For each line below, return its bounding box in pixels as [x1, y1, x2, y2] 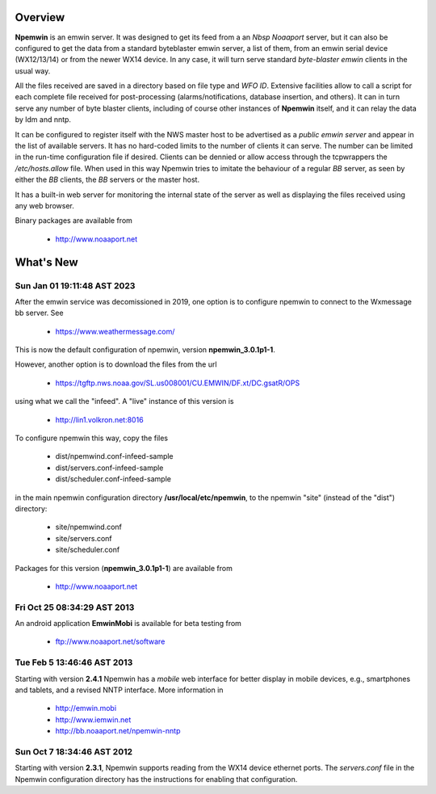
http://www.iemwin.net [55, 715, 132, 725]
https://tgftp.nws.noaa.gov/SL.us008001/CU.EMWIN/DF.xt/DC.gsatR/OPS [55, 378, 300, 388]
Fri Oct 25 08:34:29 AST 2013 [15, 602, 135, 613]
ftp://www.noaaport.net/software [55, 636, 166, 646]
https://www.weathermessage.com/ [55, 326, 175, 336]
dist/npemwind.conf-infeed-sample [55, 452, 174, 461]
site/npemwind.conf [55, 522, 123, 532]
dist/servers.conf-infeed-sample [55, 463, 164, 473]
